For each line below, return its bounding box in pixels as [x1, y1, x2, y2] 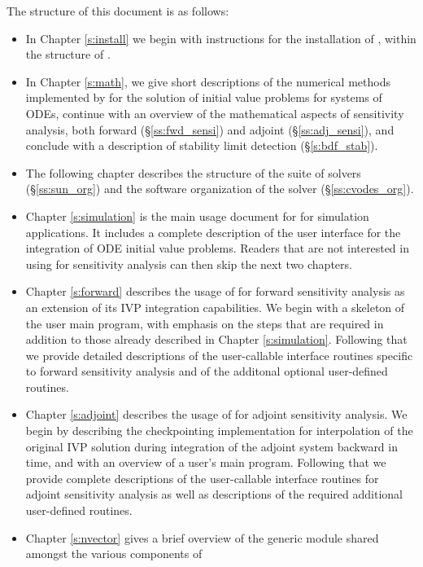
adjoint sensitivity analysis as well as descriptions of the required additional [25, 486, 403, 503]
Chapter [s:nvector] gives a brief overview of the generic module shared [25, 529, 379, 546]
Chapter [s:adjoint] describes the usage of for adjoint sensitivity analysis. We [25, 406, 408, 423]
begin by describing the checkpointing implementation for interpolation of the [25, 422, 413, 439]
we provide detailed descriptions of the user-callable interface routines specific [25, 346, 413, 363]
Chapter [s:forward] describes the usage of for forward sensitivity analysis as [25, 283, 405, 300]
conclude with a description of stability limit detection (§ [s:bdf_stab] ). [25, 137, 378, 154]
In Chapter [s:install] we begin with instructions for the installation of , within [25, 29, 416, 46]
